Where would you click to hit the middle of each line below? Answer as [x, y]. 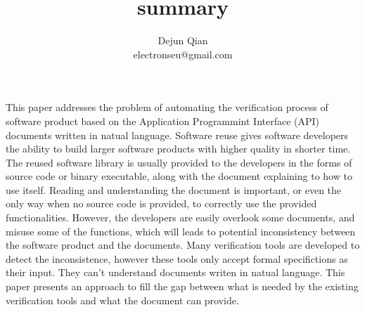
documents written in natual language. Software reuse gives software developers [177, 135]
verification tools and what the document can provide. [122, 300]
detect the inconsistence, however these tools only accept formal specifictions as [177, 258]
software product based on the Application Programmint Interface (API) [163, 121]
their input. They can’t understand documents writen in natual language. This [175, 272]
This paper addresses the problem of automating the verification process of [167, 107]
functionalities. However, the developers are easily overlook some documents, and [180, 217]
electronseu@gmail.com [183, 54]
